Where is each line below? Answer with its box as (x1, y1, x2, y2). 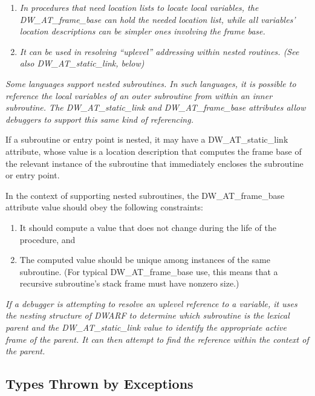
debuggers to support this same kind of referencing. (5, 112, 193, 125)
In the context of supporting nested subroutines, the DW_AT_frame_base (5, 189, 285, 201)
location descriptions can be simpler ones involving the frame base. (19, 25, 265, 37)
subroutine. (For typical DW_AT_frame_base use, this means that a (19, 265, 278, 278)
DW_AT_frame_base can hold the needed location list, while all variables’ (19, 13, 296, 25)
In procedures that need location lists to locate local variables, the (19, 1, 259, 13)
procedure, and (19, 233, 76, 245)
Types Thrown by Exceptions (5, 374, 193, 393)
